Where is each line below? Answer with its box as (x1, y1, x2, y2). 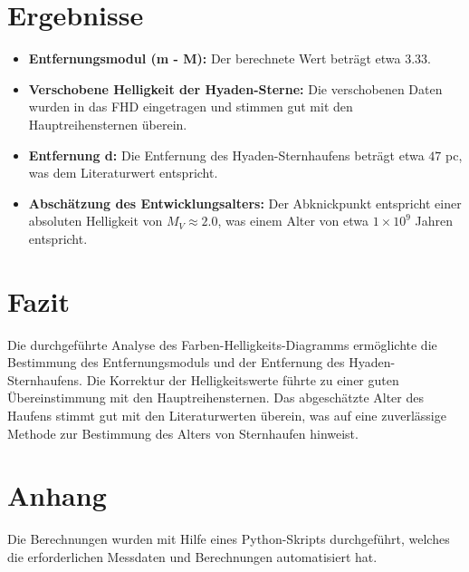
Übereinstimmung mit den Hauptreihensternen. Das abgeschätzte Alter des (7, 388, 424, 407)
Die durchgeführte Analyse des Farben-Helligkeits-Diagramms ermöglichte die (7, 334, 437, 354)
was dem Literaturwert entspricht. (28, 163, 218, 182)
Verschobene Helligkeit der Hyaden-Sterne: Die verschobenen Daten (28, 79, 443, 98)
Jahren (415, 211, 454, 230)
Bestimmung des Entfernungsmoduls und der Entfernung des (7, 353, 345, 372)
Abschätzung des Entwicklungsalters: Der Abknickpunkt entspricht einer (28, 193, 462, 212)
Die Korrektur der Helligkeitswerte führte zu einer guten (86, 370, 399, 389)
